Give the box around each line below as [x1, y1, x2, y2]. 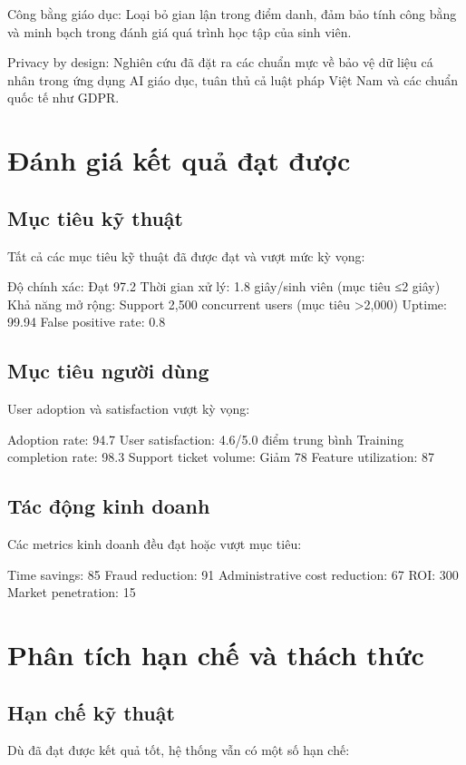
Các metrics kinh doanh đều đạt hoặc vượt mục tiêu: [7, 535, 302, 554]
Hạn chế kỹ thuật [7, 698, 175, 726]
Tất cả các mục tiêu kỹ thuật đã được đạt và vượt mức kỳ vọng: [7, 246, 365, 265]
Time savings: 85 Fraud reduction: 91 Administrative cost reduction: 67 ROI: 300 [7, 564, 459, 584]
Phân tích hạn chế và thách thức [7, 636, 424, 673]
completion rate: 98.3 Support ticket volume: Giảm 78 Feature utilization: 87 [7, 447, 434, 466]
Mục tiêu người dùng [7, 357, 209, 385]
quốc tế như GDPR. [7, 88, 120, 107]
